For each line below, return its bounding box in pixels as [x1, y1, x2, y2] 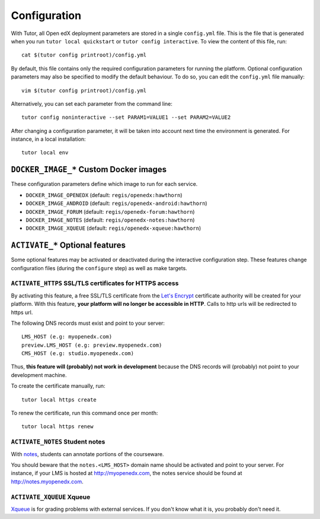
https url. [11, 309, 33, 316]
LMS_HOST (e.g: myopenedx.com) [21, 333, 113, 340]
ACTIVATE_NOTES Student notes [11, 438, 105, 446]
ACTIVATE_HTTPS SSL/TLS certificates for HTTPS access [11, 279, 179, 287]
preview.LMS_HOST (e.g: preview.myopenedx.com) [21, 341, 162, 349]
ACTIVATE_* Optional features [11, 240, 126, 251]
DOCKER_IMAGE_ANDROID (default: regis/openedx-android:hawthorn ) [25, 200, 207, 207]
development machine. [11, 371, 68, 378]
